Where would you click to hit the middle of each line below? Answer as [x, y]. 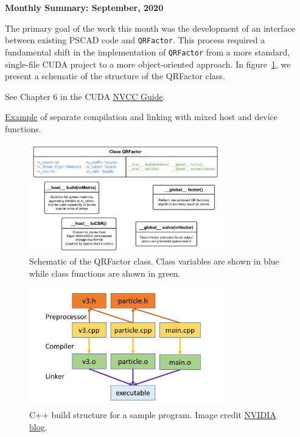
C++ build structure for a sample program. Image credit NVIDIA [153, 415]
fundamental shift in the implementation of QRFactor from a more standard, [148, 52]
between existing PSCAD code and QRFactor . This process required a [135, 40]
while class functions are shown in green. [105, 273]
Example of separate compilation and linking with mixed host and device [141, 117]
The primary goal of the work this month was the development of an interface [150, 28]
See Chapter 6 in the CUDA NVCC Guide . [85, 96]
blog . [38, 426]
